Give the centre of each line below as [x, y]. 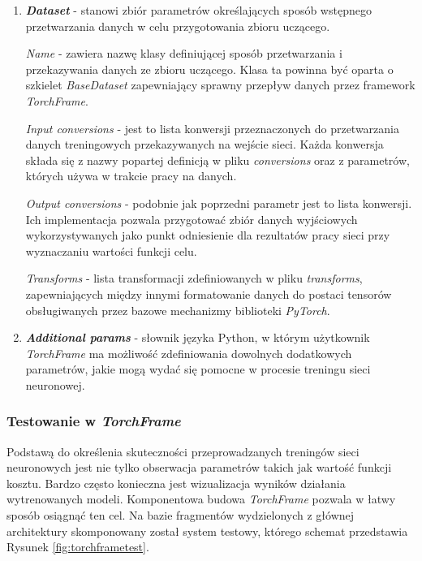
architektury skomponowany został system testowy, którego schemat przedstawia [207, 531]
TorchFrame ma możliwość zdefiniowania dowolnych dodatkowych [189, 353]
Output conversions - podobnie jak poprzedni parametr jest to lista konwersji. [219, 203]
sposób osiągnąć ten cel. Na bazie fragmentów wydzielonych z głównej [181, 515]
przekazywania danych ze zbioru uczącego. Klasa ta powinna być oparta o [209, 69]
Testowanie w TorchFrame [94, 421]
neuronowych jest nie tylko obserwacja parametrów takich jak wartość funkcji [199, 467]
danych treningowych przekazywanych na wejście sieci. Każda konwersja [205, 144]
